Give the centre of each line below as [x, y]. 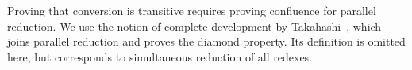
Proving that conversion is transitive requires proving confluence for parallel [192, 10]
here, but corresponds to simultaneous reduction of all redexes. [160, 56]
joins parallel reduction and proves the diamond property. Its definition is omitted [206, 41]
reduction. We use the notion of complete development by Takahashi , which [194, 26]
